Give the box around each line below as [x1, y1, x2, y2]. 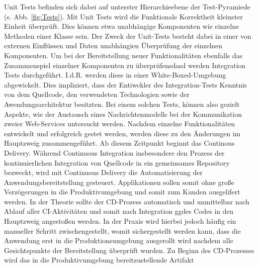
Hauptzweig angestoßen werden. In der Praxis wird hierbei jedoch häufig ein [4, 216, 236, 226]
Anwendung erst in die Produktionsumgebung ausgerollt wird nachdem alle [4, 235, 234, 246]
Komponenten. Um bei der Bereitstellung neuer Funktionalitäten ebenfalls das [4, 50, 243, 60]
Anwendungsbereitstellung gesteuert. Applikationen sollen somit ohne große [4, 177, 235, 187]
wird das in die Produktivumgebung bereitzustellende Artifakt [4, 255, 194, 265]
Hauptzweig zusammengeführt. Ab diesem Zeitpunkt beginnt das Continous [4, 138, 235, 148]
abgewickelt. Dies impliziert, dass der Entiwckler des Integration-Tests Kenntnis [4, 79, 247, 89]
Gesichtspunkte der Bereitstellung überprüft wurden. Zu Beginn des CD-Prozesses [4, 245, 255, 255]
